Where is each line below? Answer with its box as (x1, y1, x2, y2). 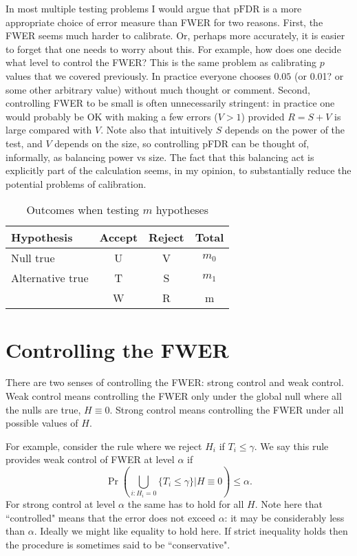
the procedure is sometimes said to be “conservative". (6, 537, 230, 551)
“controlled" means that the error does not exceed (6, 510, 215, 524)
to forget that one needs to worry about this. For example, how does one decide (6, 41, 341, 56)
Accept (99, 229, 138, 246)
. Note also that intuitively (100, 122, 213, 137)
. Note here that (255, 497, 323, 511)
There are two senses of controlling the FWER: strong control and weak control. (6, 375, 344, 389)
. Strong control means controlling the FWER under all (109, 402, 344, 416)
